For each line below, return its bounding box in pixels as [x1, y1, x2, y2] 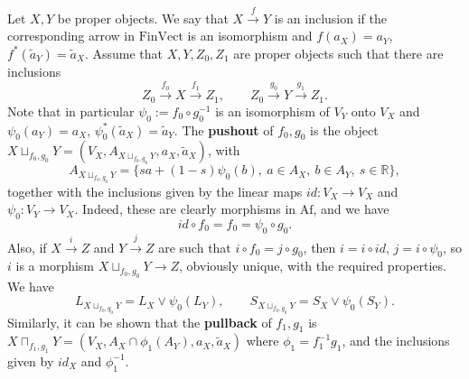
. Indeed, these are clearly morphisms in [74, 199, 296, 218]
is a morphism [15, 256, 95, 275]
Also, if [7, 237, 47, 256]
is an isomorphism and [187, 26, 313, 45]
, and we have [313, 199, 389, 218]
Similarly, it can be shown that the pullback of [7, 312, 272, 331]
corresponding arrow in [7, 26, 136, 45]
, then [303, 237, 336, 256]
